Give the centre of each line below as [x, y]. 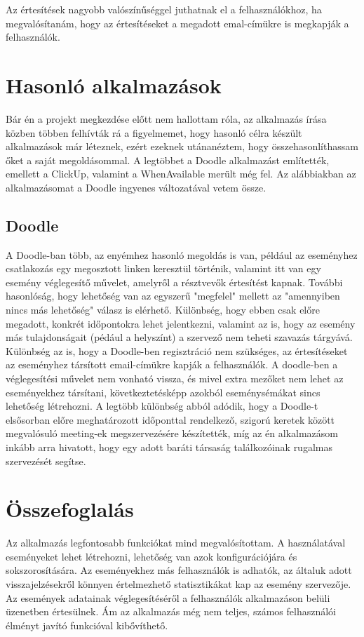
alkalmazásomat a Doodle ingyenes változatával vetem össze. [136, 187]
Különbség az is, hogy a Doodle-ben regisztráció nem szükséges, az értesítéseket [177, 350]
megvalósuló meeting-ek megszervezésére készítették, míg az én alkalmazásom [172, 433]
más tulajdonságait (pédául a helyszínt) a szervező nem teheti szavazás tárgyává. [179, 337]
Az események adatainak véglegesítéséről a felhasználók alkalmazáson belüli [168, 597]
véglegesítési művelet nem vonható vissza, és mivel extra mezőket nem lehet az [175, 378]
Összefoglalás [70, 509]
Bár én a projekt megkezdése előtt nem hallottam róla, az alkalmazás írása [166, 118]
